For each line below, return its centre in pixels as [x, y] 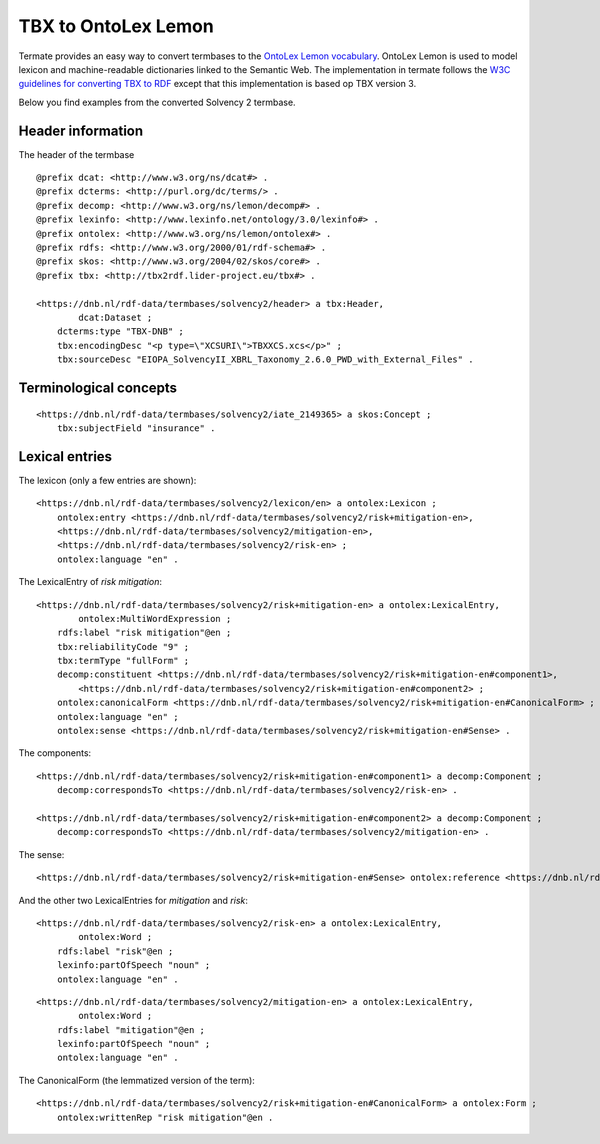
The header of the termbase [76, 154]
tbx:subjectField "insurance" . [136, 428]
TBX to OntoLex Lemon [116, 26]
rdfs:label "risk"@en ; [115, 951]
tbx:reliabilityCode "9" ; [123, 646]
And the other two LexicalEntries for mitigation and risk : [133, 900]
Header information [81, 130]
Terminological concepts [98, 387]
